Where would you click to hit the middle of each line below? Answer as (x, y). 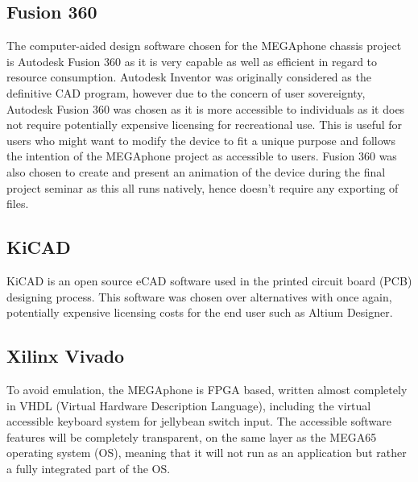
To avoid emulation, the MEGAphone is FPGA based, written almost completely (207, 389)
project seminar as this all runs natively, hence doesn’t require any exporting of (203, 187)
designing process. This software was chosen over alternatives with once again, (199, 296)
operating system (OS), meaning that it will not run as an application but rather (207, 453)
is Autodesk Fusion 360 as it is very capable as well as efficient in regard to (192, 61)
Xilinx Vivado (66, 356)
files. (18, 204)
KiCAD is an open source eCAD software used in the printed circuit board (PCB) (209, 280)
